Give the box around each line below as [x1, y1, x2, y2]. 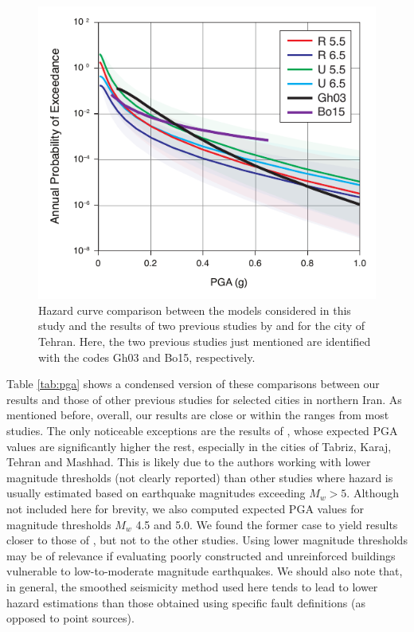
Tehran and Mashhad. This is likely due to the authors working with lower [6, 453, 371, 470]
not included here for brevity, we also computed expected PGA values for [6, 500, 364, 516]
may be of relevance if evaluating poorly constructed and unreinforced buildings [6, 547, 396, 563]
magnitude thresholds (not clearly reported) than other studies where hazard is [6, 469, 393, 485]
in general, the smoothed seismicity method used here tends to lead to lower [6, 578, 378, 595]
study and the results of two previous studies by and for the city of [38, 317, 365, 334]
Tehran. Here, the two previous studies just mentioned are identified [38, 333, 371, 350]
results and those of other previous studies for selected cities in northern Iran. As [6, 391, 402, 407]
